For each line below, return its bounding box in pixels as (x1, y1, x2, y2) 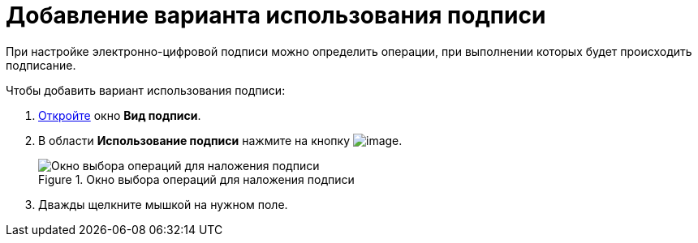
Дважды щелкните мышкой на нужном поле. (38, 197, 288, 211)
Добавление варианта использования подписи (6, 2, 546, 29)
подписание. (6, 58, 76, 72)
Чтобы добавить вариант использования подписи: (6, 83, 286, 97)
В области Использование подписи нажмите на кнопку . (38, 133, 403, 147)
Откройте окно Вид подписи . (38, 108, 201, 122)
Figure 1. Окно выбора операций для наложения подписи (38, 172, 355, 186)
